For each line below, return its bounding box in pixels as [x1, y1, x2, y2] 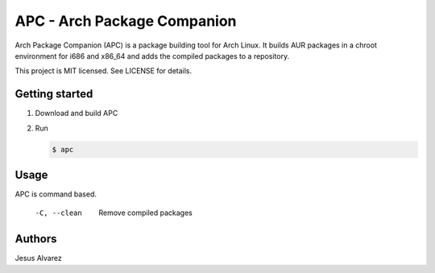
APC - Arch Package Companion [14, 12, 237, 30]
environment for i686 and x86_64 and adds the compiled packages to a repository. [14, 51, 290, 60]
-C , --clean [35, 208, 82, 217]
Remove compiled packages [98, 208, 193, 217]
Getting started [14, 87, 93, 101]
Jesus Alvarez [14, 254, 62, 263]
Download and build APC [35, 109, 118, 118]
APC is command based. [14, 189, 97, 199]
